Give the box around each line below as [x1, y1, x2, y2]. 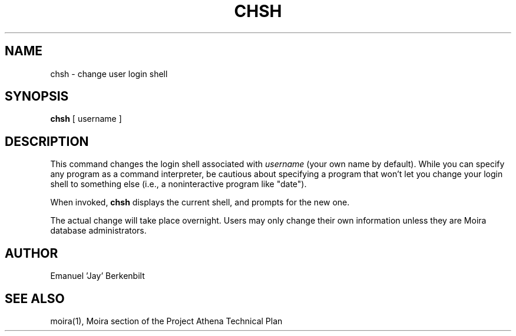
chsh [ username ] [50, 114, 122, 124]
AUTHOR [5, 245, 58, 261]
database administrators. [50, 225, 147, 236]
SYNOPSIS [5, 89, 69, 104]
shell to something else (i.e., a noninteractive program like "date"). [50, 179, 307, 189]
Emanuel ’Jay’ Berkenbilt [50, 271, 145, 281]
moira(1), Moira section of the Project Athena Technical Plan [50, 315, 283, 326]
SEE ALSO [5, 291, 65, 306]
